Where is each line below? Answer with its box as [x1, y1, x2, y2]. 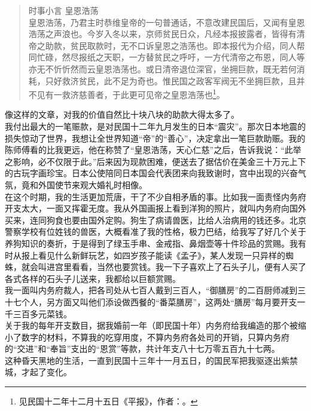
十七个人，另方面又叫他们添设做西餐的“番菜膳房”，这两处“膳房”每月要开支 [5, 295, 297, 308]
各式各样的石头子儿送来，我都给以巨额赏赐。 [5, 272, 181, 284]
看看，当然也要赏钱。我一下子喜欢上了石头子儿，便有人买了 [71, 260, 306, 273]
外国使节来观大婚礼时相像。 [38, 178, 147, 191]
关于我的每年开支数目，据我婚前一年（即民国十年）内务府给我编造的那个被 [5, 319, 298, 332]
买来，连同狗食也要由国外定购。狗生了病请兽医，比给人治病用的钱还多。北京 [5, 213, 306, 226]
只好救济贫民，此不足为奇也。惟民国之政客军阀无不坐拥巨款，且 [45, 74, 297, 87]
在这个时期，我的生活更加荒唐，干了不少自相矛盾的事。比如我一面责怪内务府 [5, 190, 306, 203]
